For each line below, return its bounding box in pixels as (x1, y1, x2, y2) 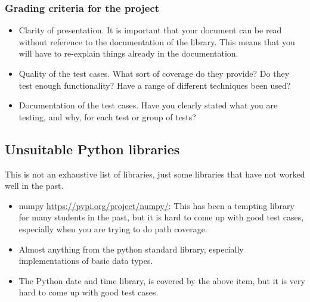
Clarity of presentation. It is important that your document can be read (18, 24, 282, 36)
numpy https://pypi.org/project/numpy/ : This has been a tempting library (18, 199, 294, 211)
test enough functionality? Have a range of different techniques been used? (18, 79, 291, 91)
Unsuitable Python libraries (5, 139, 180, 158)
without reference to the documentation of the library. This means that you (18, 35, 295, 48)
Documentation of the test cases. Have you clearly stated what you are (18, 99, 278, 111)
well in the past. (5, 179, 64, 192)
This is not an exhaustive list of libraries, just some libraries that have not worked (5, 167, 305, 180)
